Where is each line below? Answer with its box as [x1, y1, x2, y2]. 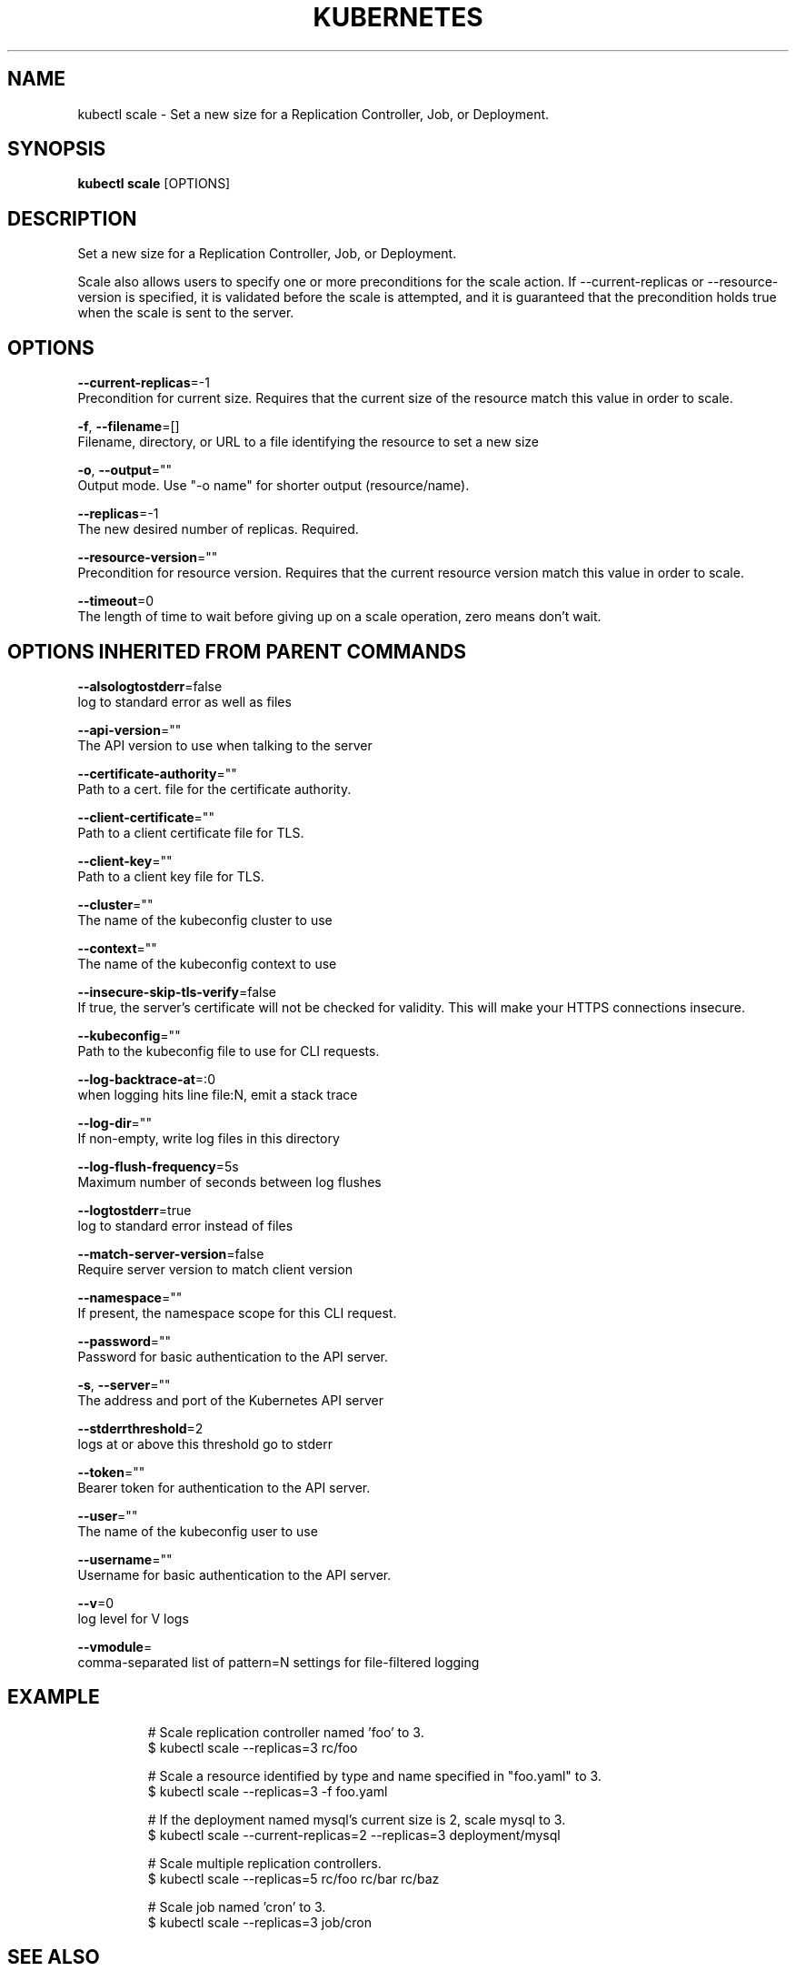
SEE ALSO [7, 1946, 100, 1969]
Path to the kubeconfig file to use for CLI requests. [77, 1042, 380, 1059]
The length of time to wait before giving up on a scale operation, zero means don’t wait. [77, 608, 602, 625]
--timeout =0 [77, 593, 154, 609]
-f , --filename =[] [77, 418, 180, 435]
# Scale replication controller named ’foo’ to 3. [147, 1724, 424, 1740]
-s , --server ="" [77, 1376, 171, 1393]
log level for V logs [77, 1610, 189, 1626]
